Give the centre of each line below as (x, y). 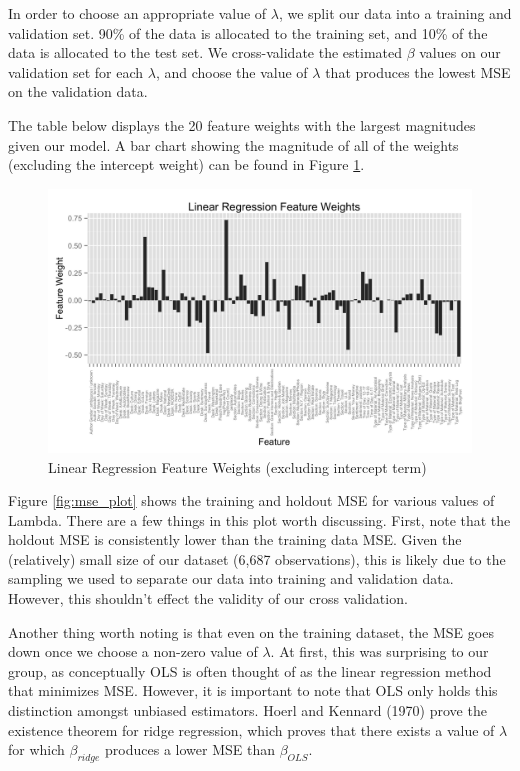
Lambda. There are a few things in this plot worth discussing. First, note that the (259, 519)
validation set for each (76, 71)
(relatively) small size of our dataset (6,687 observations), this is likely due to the (257, 558)
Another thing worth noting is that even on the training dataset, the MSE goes (251, 631)
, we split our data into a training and (395, 13)
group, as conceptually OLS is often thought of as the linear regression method (250, 670)
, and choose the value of (231, 71)
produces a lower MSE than (190, 749)
